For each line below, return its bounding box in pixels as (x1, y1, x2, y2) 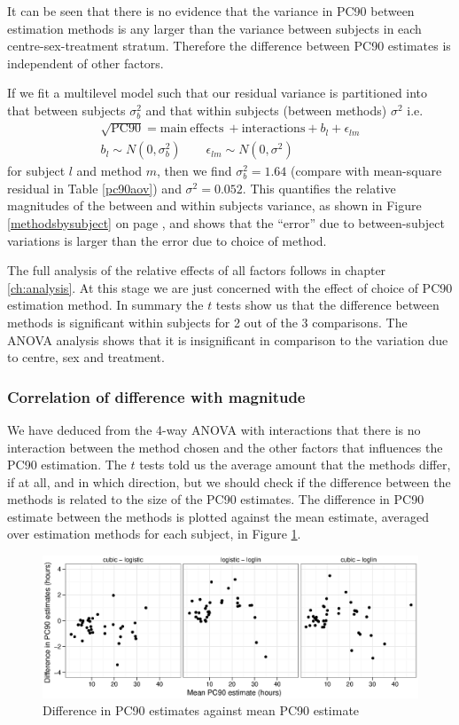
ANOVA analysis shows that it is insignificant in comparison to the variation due (7, 330, 448, 349)
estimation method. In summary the (7, 296, 204, 314)
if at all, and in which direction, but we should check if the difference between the (7, 472, 451, 491)
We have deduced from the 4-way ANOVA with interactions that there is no (7, 420, 421, 438)
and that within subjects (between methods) (145, 100, 387, 119)
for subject (7, 162, 66, 180)
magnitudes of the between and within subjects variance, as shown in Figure (7, 196, 422, 215)
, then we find (157, 162, 232, 180)
